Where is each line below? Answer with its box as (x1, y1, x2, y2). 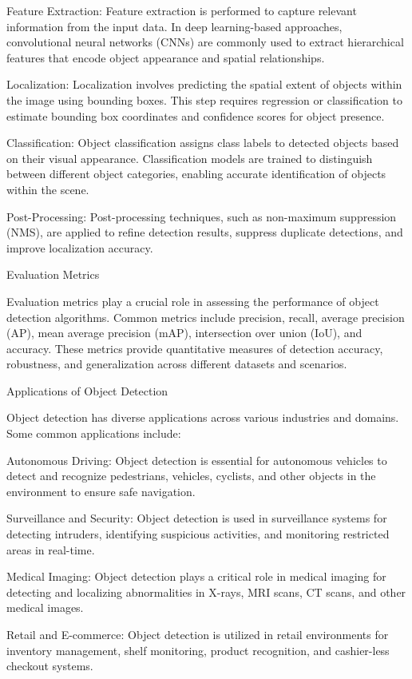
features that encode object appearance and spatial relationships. (6, 49, 325, 66)
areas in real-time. (6, 541, 95, 558)
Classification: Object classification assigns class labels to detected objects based (6, 134, 399, 151)
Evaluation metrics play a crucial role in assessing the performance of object (6, 292, 379, 309)
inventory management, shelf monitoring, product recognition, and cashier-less (6, 641, 390, 658)
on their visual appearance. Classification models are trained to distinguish (6, 149, 373, 166)
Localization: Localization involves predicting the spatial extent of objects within (6, 76, 402, 93)
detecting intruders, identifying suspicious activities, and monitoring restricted (6, 526, 390, 542)
